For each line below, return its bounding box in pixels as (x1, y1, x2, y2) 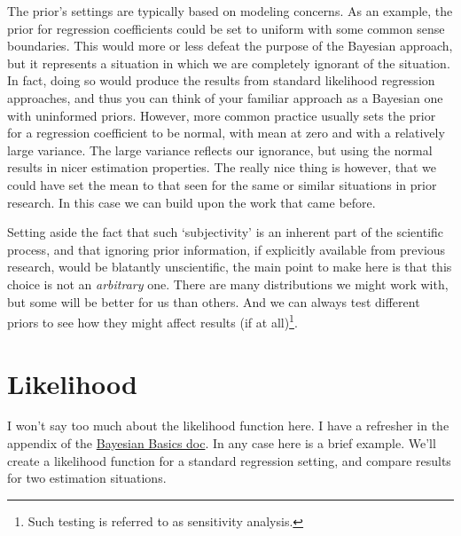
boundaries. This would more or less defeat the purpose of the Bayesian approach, (7, 36, 453, 55)
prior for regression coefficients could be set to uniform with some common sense (7, 19, 445, 37)
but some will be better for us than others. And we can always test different (7, 292, 420, 311)
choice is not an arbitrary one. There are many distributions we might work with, (7, 274, 449, 293)
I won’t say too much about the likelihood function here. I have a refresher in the (7, 416, 449, 435)
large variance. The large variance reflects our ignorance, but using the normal (7, 140, 433, 159)
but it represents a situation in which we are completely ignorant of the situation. (7, 53, 450, 72)
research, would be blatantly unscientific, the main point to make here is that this (7, 257, 452, 276)
